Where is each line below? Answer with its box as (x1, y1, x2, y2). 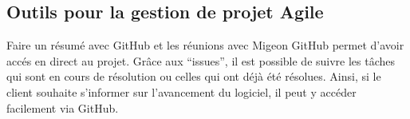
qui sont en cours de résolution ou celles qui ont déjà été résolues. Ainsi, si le (6, 68, 381, 85)
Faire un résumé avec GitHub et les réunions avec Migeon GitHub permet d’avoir (6, 37, 404, 54)
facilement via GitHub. (6, 99, 119, 116)
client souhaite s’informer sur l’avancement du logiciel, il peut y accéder (6, 83, 357, 100)
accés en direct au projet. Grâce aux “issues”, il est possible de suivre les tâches (6, 52, 396, 69)
